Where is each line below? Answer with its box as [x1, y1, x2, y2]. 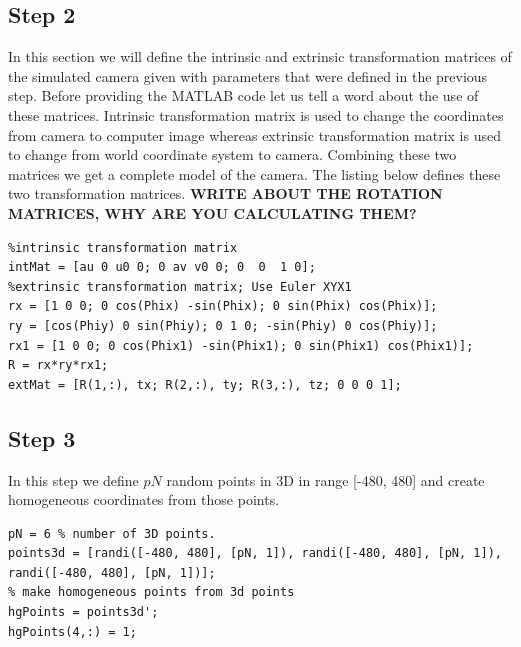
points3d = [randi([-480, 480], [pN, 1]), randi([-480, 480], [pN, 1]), [8, 546, 502, 561]
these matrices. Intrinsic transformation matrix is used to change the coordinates [8, 104, 504, 125]
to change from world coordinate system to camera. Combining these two [8, 144, 457, 165]
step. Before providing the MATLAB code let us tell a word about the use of [8, 85, 479, 106]
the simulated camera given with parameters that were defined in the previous [8, 65, 488, 86]
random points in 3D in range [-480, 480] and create [166, 469, 485, 490]
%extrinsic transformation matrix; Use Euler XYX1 [8, 279, 352, 294]
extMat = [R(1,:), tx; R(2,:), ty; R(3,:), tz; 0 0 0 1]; [8, 377, 402, 392]
